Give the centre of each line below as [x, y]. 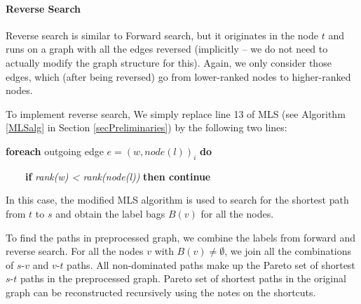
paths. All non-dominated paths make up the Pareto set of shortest [211, 264]
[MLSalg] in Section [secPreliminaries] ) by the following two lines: [147, 127]
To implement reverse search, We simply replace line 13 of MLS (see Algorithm [176, 113]
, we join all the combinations [288, 251]
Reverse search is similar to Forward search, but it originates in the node [162, 35]
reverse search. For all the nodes [75, 251]
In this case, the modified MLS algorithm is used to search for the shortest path [177, 200]
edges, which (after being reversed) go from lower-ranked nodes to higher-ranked [178, 76]
